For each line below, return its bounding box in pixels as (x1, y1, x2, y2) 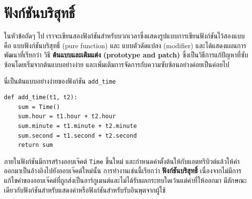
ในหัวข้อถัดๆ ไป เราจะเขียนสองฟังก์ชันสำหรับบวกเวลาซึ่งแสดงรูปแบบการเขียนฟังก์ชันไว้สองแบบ (4, 31, 245, 41)
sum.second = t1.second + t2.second (18, 132, 137, 139)
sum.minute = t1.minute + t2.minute (18, 122, 137, 129)
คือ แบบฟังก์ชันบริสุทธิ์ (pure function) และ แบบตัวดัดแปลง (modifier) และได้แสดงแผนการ (4, 40, 247, 50)
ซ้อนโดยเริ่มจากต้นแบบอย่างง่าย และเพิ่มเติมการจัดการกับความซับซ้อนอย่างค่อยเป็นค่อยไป (4, 59, 230, 69)
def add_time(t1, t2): (4, 94, 78, 101)
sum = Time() (18, 103, 60, 110)
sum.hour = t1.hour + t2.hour (18, 113, 116, 120)
